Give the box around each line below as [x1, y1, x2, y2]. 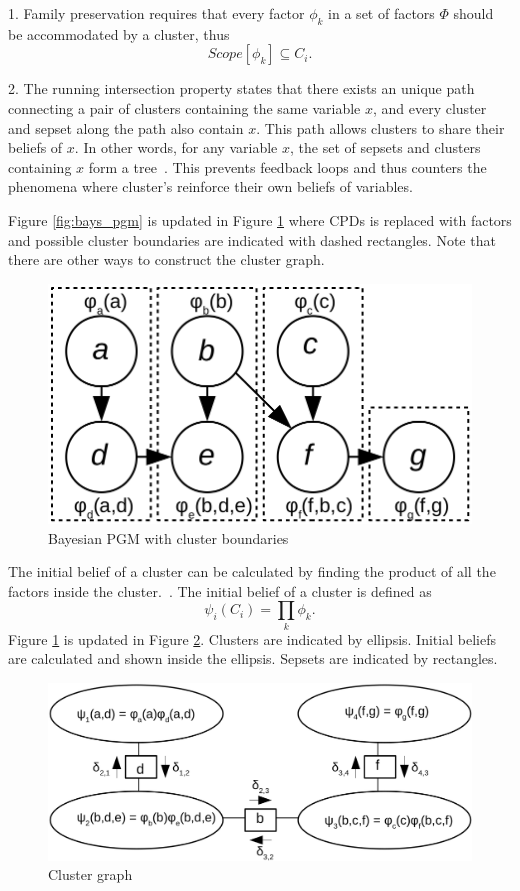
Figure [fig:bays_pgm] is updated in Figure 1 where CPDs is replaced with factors [8, 209, 512, 230]
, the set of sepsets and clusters [289, 137, 481, 158]
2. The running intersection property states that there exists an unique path [8, 78, 475, 99]
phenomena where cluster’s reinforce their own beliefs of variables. [8, 176, 413, 197]
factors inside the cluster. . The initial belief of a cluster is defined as [8, 580, 432, 601]
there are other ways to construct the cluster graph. [8, 249, 325, 270]
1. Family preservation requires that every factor [8, 3, 305, 23]
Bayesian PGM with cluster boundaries [48, 527, 289, 548]
